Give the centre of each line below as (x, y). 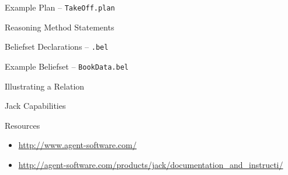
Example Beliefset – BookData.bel (67, 66)
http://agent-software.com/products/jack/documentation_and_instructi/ (151, 164)
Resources (22, 125)
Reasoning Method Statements (60, 27)
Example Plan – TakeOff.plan (60, 7)
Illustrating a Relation (45, 86)
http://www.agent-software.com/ (77, 145)
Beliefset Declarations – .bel (57, 47)
